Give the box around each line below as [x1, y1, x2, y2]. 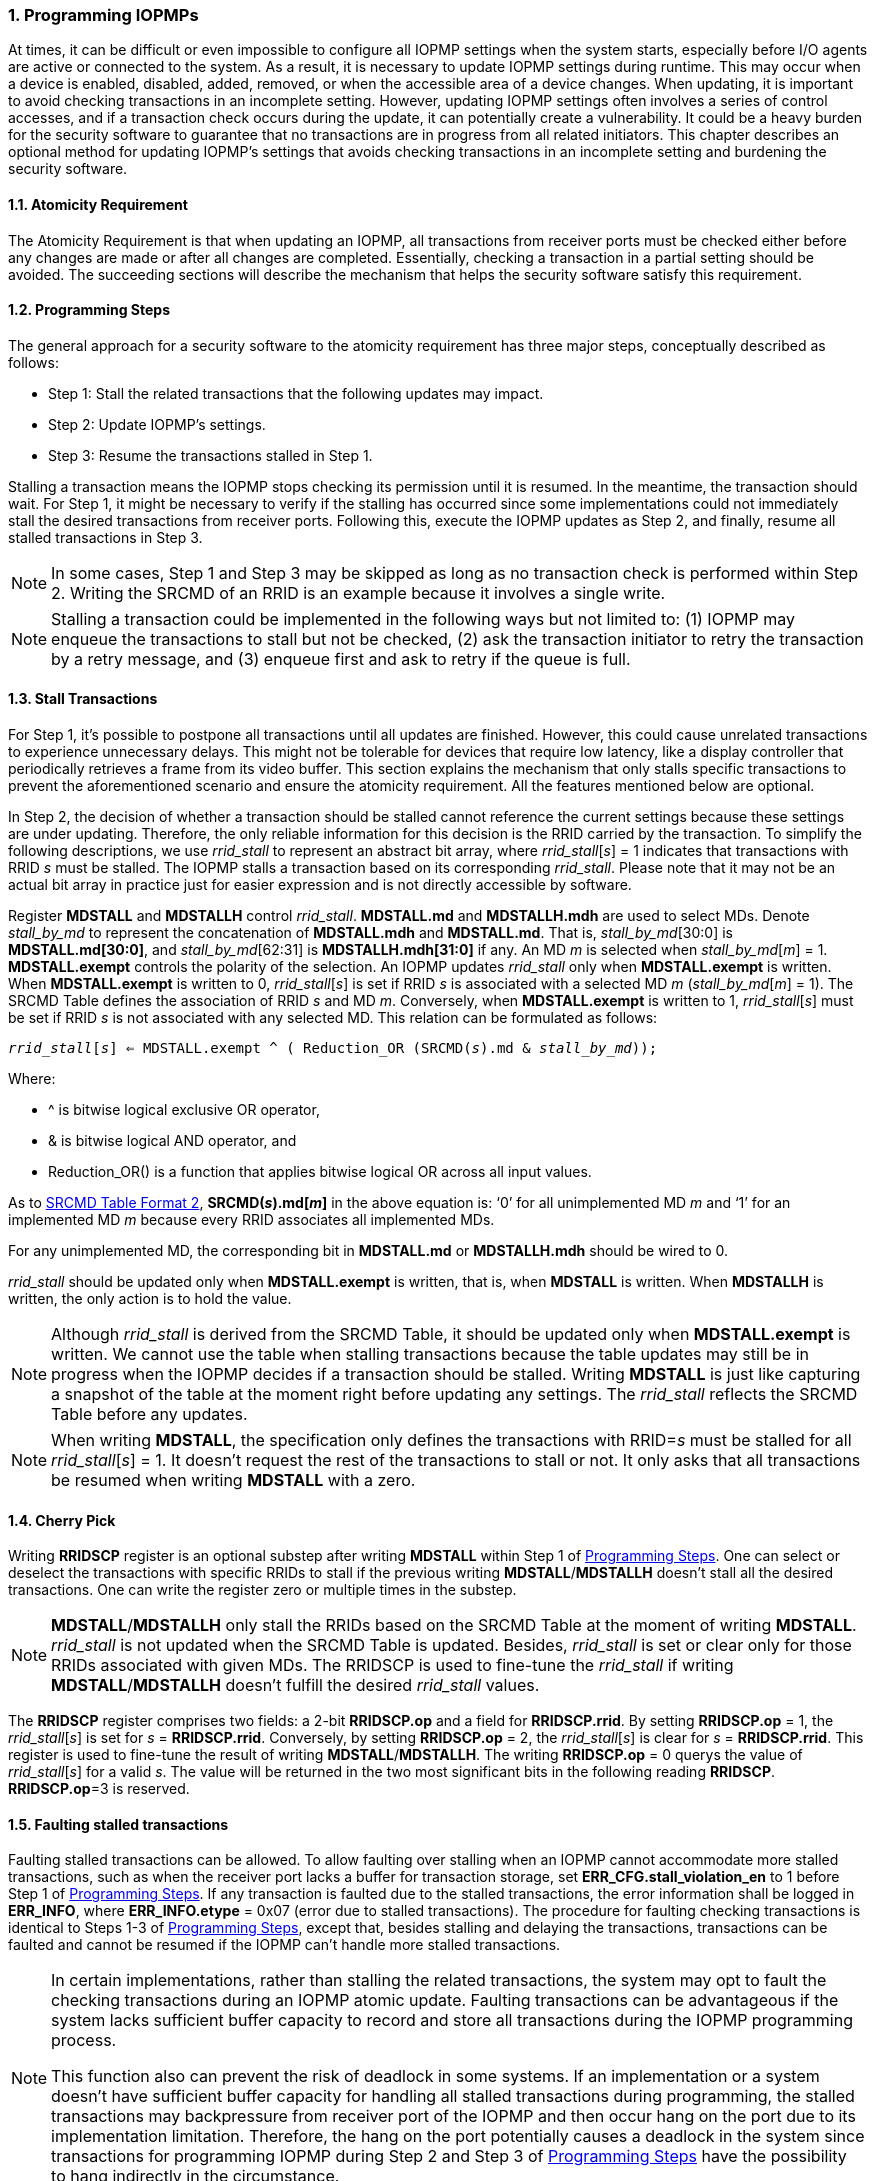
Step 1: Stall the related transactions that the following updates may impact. [48, 384, 544, 402]
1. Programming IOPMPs [8, 5, 199, 25]
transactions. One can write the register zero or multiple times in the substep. [8, 1581, 517, 1599]
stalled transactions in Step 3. [8, 528, 203, 546]
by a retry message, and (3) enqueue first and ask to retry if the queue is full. [51, 648, 631, 669]
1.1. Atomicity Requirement [8, 195, 188, 213]
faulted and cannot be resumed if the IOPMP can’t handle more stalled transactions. [8, 1936, 561, 1954]
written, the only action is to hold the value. [8, 1290, 292, 1308]
